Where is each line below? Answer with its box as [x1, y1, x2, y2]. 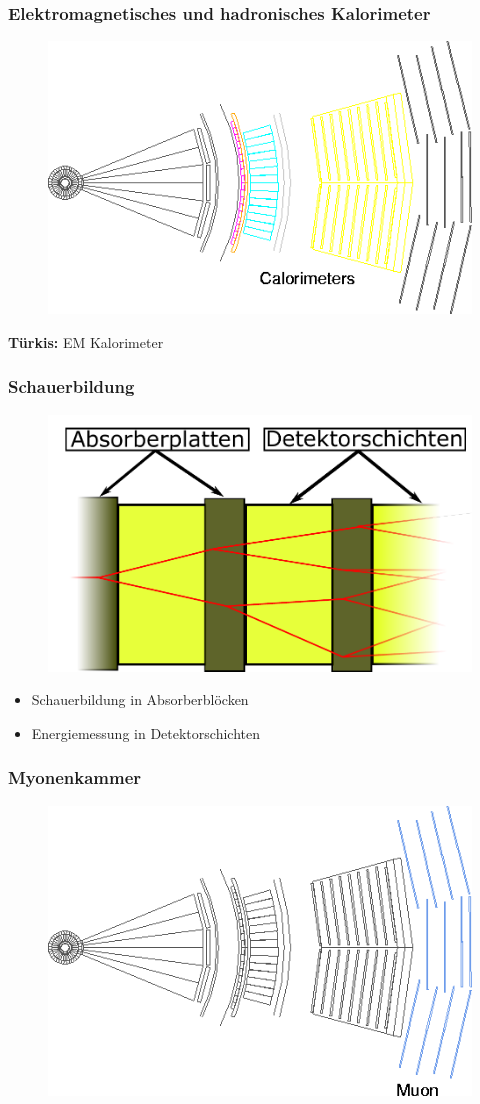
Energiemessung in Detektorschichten [31, 722, 260, 743]
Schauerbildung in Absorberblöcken [31, 689, 249, 710]
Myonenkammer [8, 765, 142, 790]
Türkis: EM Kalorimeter [8, 331, 164, 352]
